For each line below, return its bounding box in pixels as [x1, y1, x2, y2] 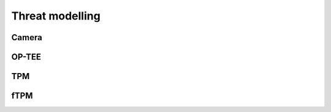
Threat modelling [11, 9, 101, 23]
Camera [11, 32, 42, 43]
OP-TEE [11, 52, 42, 62]
